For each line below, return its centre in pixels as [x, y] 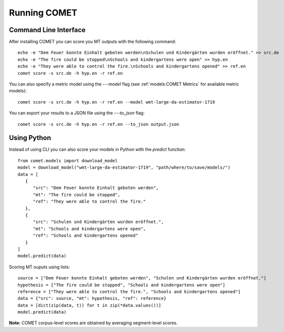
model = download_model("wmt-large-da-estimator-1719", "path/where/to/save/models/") [124, 167]
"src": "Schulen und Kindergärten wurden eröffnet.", [98, 222]
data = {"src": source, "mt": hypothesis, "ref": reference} [92, 298]
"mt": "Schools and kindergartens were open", [89, 229]
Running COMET [43, 13]
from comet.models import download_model [68, 161]
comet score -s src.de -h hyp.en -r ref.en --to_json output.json [98, 124]
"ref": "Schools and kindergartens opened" [86, 236]
